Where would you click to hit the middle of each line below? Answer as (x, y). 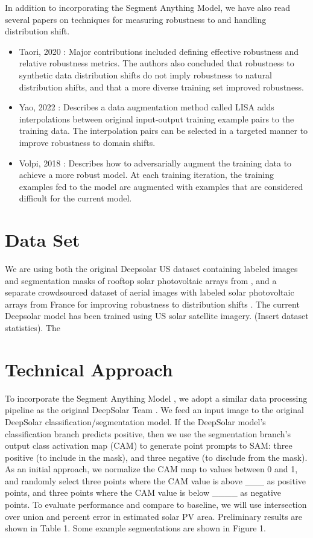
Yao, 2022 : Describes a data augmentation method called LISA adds (147, 107)
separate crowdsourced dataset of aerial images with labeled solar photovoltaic (150, 292)
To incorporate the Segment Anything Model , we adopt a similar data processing (156, 398)
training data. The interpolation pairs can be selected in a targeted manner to (163, 131)
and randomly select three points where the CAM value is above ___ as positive (156, 480)
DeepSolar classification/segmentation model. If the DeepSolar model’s (135, 421)
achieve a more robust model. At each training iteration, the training (147, 175)
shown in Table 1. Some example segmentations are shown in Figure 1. (135, 528)
